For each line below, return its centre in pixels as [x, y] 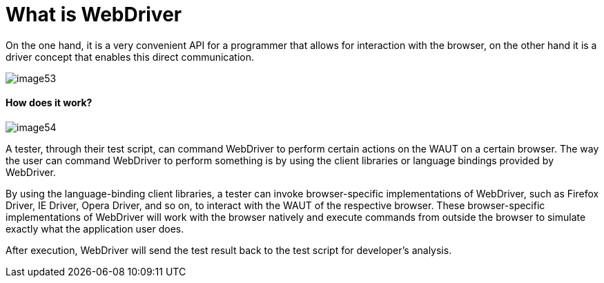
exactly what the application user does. [95, 228]
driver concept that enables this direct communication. [130, 57]
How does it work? [49, 103]
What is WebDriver [94, 14]
